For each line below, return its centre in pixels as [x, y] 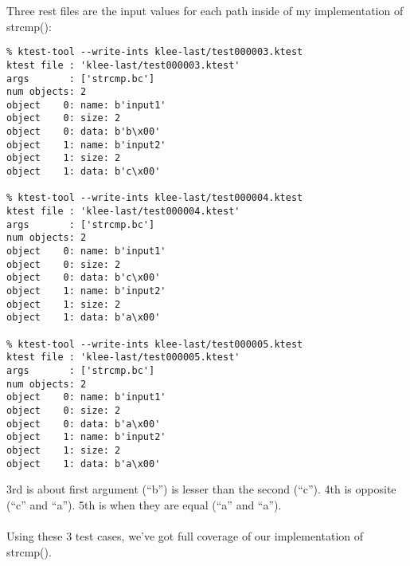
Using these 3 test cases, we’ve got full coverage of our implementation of [185, 535]
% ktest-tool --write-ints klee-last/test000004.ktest [155, 198]
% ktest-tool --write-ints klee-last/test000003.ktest [155, 52]
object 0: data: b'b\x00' [84, 132]
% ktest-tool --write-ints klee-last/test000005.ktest [155, 344]
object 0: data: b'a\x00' [84, 424]
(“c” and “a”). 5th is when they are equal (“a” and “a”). [144, 504]
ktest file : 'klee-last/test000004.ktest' [123, 212]
